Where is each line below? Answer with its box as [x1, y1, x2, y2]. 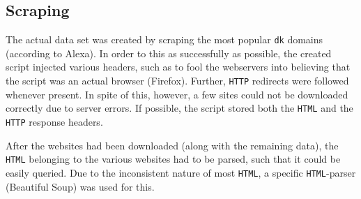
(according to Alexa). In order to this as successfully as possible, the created [6, 45, 332, 60]
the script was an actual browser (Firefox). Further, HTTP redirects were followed [6, 73, 349, 88]
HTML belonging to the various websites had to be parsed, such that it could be [6, 152, 341, 166]
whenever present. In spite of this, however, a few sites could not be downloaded [6, 87, 348, 101]
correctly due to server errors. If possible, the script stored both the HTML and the [6, 101, 353, 115]
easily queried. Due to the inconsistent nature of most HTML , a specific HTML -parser [6, 165, 356, 179]
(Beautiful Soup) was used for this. [6, 179, 155, 193]
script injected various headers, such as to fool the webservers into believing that [6, 59, 351, 74]
